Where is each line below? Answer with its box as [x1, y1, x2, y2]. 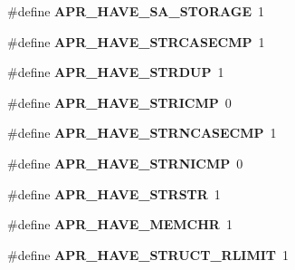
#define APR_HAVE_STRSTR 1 [7, 184, 221, 203]
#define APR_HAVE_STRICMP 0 [7, 92, 232, 111]
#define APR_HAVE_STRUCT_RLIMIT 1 [7, 245, 290, 264]
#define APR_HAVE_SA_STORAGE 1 [7, 2, 264, 20]
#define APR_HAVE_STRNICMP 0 [7, 153, 243, 172]
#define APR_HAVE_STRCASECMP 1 [7, 32, 265, 51]
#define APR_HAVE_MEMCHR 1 [7, 215, 233, 234]
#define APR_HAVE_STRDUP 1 [7, 63, 224, 82]
